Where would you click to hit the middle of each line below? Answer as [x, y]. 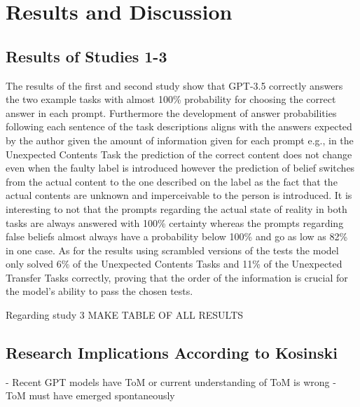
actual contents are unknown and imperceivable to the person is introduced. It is [179, 195]
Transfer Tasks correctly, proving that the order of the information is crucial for [177, 277]
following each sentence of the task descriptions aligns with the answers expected [179, 126]
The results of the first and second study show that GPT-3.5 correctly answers [174, 85]
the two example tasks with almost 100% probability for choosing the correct [171, 99]
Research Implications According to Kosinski [172, 353]
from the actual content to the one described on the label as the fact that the [172, 181]
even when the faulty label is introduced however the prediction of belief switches [180, 168]
